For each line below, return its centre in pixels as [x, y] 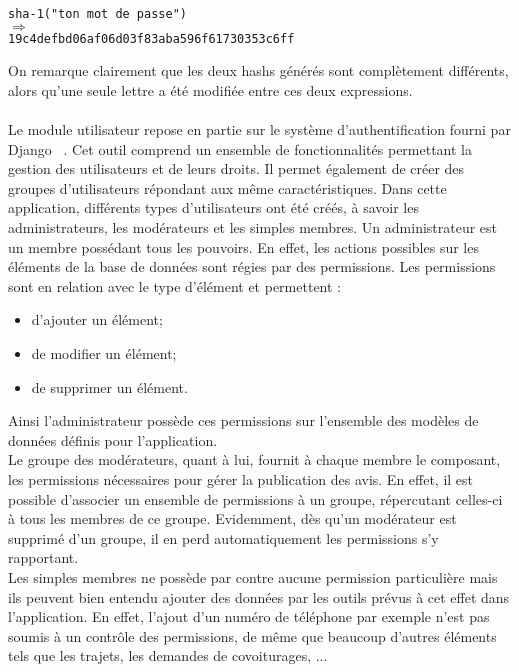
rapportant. [43, 557]
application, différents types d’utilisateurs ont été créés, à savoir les [213, 207]
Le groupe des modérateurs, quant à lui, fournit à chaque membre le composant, [254, 459]
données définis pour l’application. [113, 439]
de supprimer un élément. [109, 386]
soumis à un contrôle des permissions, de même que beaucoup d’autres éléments [252, 635]
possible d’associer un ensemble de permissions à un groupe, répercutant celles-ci [255, 498]
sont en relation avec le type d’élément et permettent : [174, 285]
